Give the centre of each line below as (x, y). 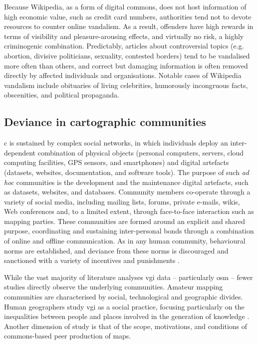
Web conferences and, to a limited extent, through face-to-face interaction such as (129, 211)
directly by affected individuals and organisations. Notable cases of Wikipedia (123, 75)
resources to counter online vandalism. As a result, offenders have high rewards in (129, 26)
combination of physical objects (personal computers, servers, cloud (141, 152)
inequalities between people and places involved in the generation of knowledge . (127, 316)
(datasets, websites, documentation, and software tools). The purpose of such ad (127, 172)
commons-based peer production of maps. (68, 336)
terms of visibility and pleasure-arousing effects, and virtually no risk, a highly (124, 36)
